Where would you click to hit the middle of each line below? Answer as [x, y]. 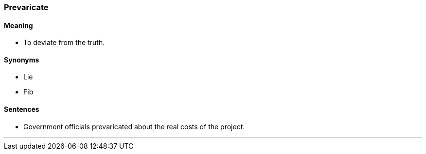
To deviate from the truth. [64, 43]
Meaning [18, 25]
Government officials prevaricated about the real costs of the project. [134, 126]
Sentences [22, 109]
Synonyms [22, 60]
